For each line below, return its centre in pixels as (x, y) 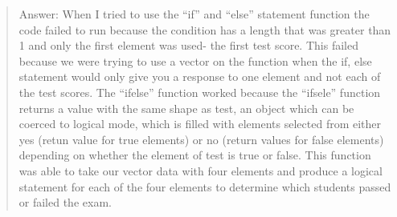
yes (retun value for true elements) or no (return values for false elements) (201, 139)
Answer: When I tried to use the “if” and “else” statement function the (194, 14)
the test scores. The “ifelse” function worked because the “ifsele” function (200, 92)
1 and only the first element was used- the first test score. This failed (188, 45)
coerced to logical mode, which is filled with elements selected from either (200, 124)
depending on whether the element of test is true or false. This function (195, 155)
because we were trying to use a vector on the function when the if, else (195, 60)
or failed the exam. (65, 202)
